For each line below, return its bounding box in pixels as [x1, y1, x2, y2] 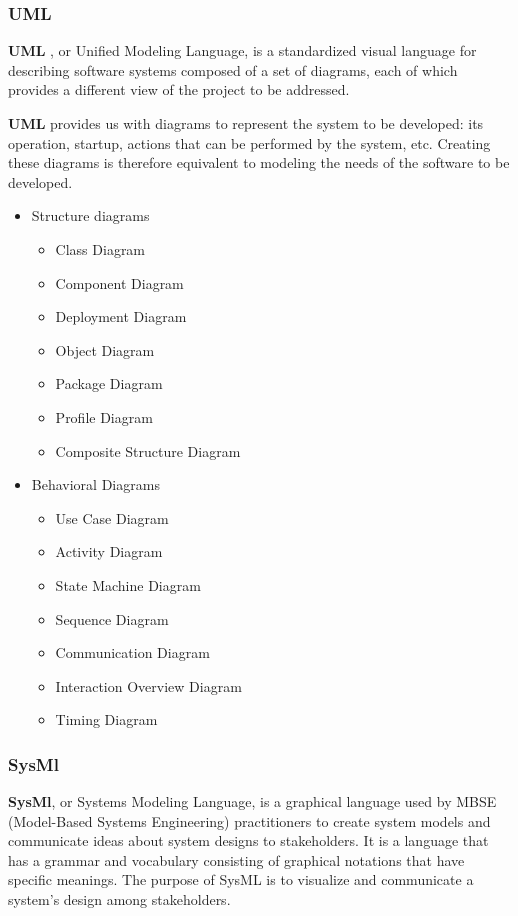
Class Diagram [55, 238, 146, 259]
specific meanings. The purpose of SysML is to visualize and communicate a [8, 869, 474, 890]
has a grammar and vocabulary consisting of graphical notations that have [8, 849, 465, 870]
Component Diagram [55, 272, 184, 293]
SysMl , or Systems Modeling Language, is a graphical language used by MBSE [8, 791, 497, 812]
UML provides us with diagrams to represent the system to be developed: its [8, 113, 484, 133]
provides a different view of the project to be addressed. [8, 79, 350, 100]
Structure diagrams [31, 205, 150, 226]
